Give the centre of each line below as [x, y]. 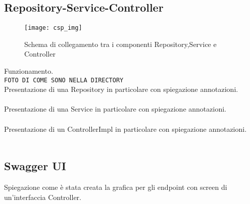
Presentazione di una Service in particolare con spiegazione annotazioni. [115, 109]
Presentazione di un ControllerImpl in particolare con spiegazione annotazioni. [126, 129]
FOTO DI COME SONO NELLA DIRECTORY [64, 80]
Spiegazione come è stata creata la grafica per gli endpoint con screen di [116, 187]
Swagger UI [35, 166]
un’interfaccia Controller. [43, 197]
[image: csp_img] [53, 28]
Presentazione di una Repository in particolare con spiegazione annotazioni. [121, 89]
